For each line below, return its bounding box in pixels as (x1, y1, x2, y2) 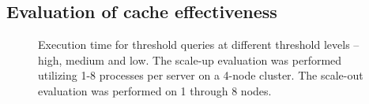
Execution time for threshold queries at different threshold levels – (38, 36, 360, 53)
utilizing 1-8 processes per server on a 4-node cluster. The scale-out (38, 67, 363, 84)
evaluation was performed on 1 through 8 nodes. (38, 82, 272, 98)
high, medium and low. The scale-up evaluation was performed (38, 51, 342, 68)
